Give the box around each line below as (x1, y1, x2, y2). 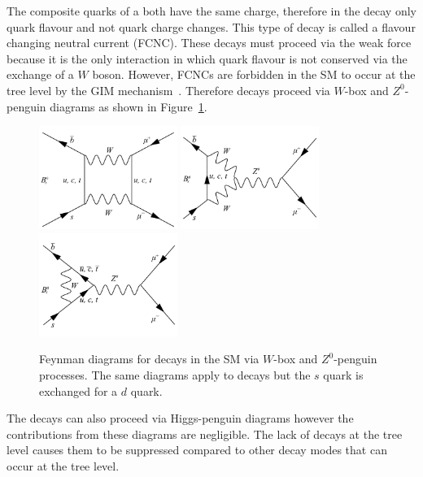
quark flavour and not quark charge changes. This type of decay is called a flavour (7, 18, 416, 35)
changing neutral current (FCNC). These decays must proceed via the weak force (7, 34, 412, 51)
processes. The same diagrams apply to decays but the (39, 366, 311, 383)
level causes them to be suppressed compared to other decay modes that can (7, 441, 387, 458)
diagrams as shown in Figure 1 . (50, 98, 207, 115)
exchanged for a (39, 382, 118, 399)
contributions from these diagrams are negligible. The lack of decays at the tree (7, 425, 403, 442)
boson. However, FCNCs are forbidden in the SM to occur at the (92, 66, 416, 83)
